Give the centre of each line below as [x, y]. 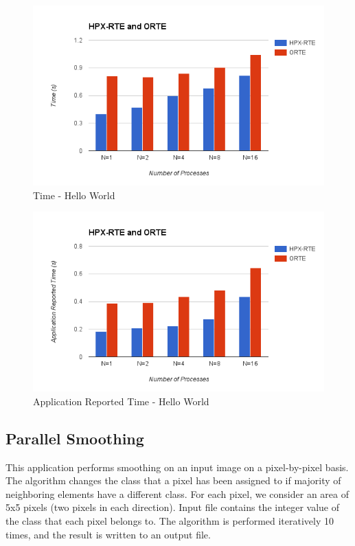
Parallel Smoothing [75, 438]
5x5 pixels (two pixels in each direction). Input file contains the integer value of [173, 507]
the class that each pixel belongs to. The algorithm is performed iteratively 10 [170, 521]
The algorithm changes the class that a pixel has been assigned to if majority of [173, 480]
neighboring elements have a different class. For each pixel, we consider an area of [177, 493]
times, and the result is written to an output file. [108, 534]
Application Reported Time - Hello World [121, 401]
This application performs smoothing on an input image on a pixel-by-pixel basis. [177, 467]
